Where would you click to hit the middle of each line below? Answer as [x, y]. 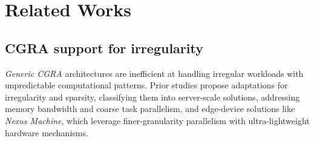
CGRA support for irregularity [104, 48]
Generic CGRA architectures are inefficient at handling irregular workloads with [154, 73]
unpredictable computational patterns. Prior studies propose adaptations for [146, 85]
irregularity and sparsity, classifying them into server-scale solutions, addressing [152, 97]
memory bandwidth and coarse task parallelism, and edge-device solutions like [150, 109]
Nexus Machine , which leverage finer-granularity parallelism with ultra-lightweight [157, 120]
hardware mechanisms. [47, 132]
